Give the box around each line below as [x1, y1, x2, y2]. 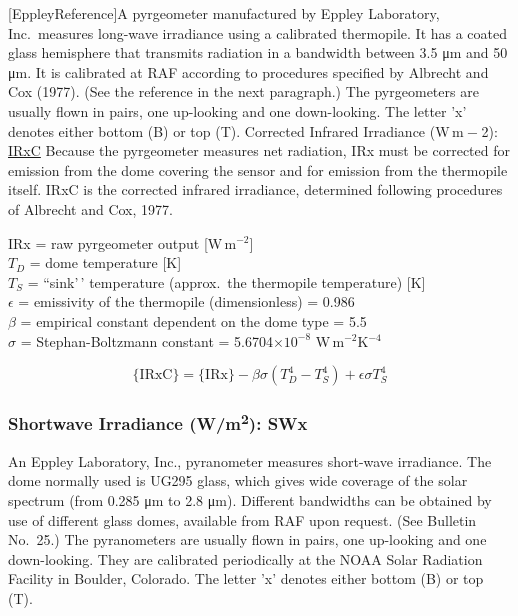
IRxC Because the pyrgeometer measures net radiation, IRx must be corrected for [8, 140, 510, 161]
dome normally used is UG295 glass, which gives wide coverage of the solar [8, 470, 468, 491]
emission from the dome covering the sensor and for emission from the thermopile [8, 159, 508, 180]
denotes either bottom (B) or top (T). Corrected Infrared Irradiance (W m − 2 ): [8, 120, 498, 141]
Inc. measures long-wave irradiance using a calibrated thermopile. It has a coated [8, 22, 508, 43]
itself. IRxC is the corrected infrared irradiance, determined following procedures [8, 179, 503, 200]
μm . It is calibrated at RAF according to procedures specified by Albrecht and [8, 61, 489, 82]
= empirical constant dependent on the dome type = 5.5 [20, 310, 367, 331]
